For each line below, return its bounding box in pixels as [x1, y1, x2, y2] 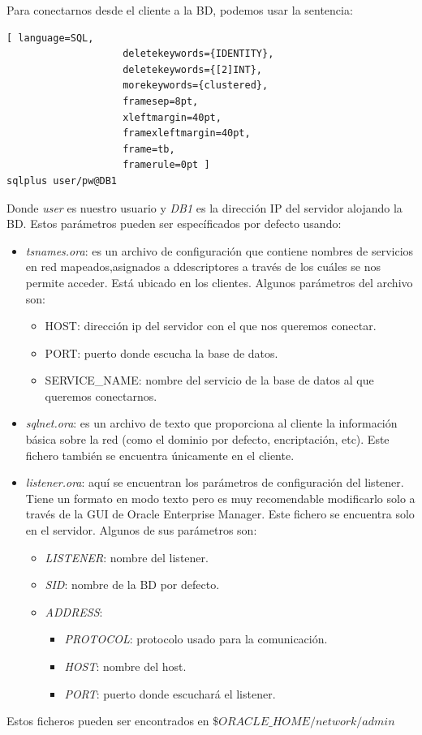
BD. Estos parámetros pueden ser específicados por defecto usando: [6, 215, 342, 232]
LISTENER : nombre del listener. [45, 548, 209, 565]
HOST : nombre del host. [64, 658, 187, 674]
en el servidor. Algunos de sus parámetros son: [25, 522, 257, 539]
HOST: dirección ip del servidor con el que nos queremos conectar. [45, 317, 377, 334]
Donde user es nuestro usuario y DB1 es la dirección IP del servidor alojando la [6, 199, 403, 216]
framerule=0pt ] [123, 159, 210, 171]
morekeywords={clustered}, [123, 80, 269, 92]
